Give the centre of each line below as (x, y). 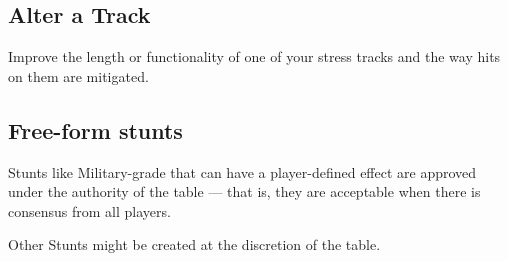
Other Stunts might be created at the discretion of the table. (194, 244)
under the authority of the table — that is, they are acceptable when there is (244, 191)
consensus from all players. (89, 210)
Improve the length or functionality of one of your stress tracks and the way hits (254, 56)
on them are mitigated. (78, 75)
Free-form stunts (95, 129)
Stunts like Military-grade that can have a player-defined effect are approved (242, 171)
